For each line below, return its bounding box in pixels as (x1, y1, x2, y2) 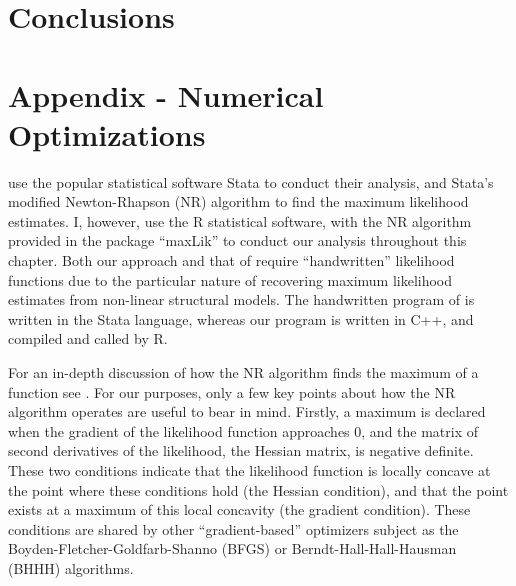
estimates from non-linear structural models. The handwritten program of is (8, 289, 475, 310)
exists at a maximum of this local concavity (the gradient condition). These (8, 499, 471, 520)
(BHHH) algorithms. (8, 557, 134, 578)
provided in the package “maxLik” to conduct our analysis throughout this (8, 230, 467, 251)
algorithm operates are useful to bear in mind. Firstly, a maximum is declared (8, 401, 486, 422)
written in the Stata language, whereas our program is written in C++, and (8, 308, 474, 329)
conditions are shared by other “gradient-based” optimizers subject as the (8, 518, 459, 539)
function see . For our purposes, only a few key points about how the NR (8, 381, 456, 402)
